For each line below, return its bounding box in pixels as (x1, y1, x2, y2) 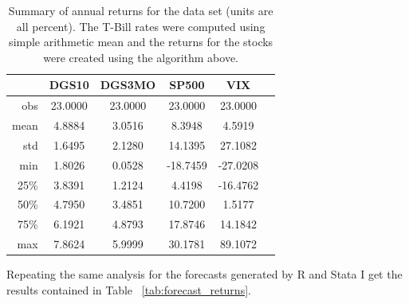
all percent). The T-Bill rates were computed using (16, 18, 265, 34)
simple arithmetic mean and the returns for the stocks (9, 33, 273, 50)
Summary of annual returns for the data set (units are (8, 2, 273, 18)
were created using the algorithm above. (43, 49, 239, 65)
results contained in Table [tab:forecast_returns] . (6, 281, 251, 298)
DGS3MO (100, 76, 156, 93)
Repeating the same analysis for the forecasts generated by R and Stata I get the (6, 266, 403, 283)
